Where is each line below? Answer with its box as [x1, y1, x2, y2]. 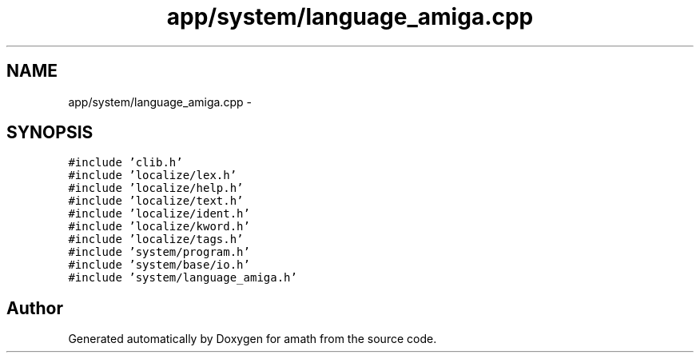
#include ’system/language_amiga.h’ [68, 271, 297, 285]
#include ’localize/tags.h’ [68, 233, 244, 246]
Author [6, 297, 63, 318]
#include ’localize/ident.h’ [68, 207, 250, 221]
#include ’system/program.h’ [68, 245, 250, 259]
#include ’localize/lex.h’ [68, 169, 237, 182]
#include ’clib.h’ [68, 156, 183, 170]
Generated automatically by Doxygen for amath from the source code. [68, 332, 437, 346]
